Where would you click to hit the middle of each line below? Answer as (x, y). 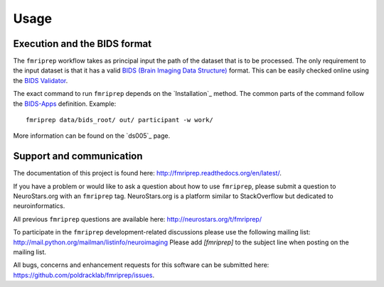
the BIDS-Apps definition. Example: (65, 104)
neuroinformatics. (39, 206)
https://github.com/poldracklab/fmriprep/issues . (84, 275)
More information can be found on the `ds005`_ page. (92, 136)
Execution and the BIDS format (82, 44)
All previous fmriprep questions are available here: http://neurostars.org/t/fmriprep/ (138, 219)
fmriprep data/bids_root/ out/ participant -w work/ (119, 120)
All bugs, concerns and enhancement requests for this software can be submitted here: (141, 265)
